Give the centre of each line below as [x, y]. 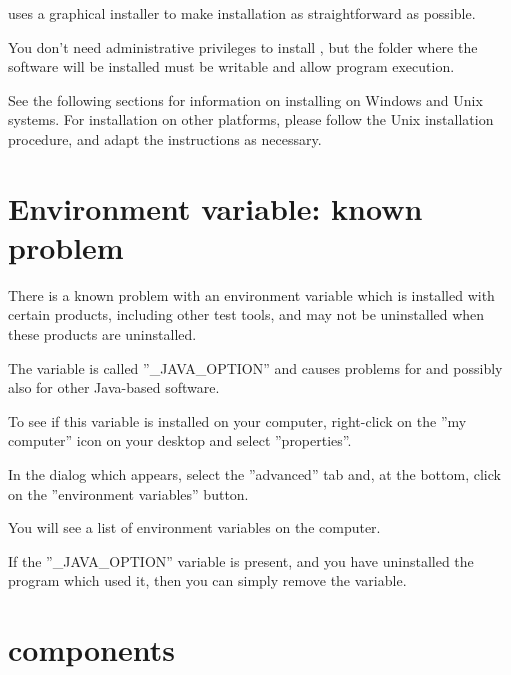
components [91, 649]
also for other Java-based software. [114, 387]
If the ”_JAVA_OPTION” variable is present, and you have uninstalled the [241, 560]
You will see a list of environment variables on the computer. [194, 527]
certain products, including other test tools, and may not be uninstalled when [246, 314]
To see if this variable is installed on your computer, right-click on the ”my [237, 420]
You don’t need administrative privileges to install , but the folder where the [243, 46]
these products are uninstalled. [102, 334]
